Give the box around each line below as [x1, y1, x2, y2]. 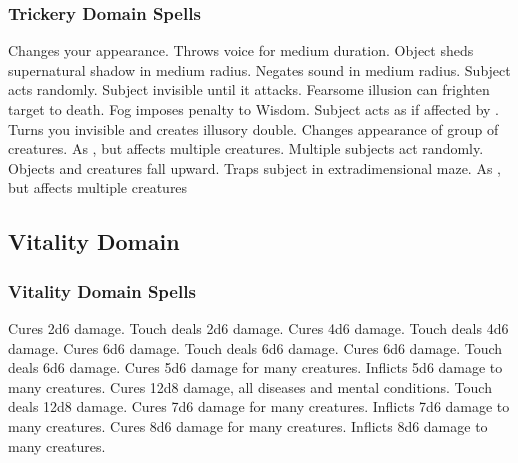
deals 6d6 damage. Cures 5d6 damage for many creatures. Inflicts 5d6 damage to [8, 357, 503, 378]
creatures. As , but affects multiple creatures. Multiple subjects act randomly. [8, 138, 484, 159]
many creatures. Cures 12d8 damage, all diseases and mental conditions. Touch [8, 376, 492, 397]
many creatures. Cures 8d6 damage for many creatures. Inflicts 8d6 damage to [8, 415, 488, 436]
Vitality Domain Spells [8, 278, 196, 303]
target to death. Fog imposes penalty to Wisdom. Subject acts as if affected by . [8, 99, 499, 119]
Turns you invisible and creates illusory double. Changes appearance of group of [8, 118, 499, 139]
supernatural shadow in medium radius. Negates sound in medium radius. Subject [8, 59, 511, 80]
